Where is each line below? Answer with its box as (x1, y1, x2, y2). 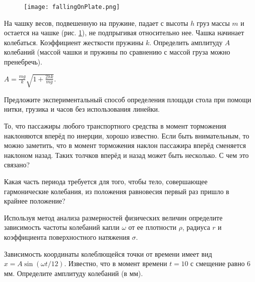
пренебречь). (4, 57, 43, 67)
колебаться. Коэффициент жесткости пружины (4, 37, 144, 47)
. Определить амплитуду (149, 37, 223, 47)
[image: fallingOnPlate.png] (24, 3, 120, 10)
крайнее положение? (4, 196, 65, 206)
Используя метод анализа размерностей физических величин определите (4, 212, 223, 222)
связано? (4, 159, 30, 170)
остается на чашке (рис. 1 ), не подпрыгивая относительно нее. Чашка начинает (4, 27, 244, 38)
